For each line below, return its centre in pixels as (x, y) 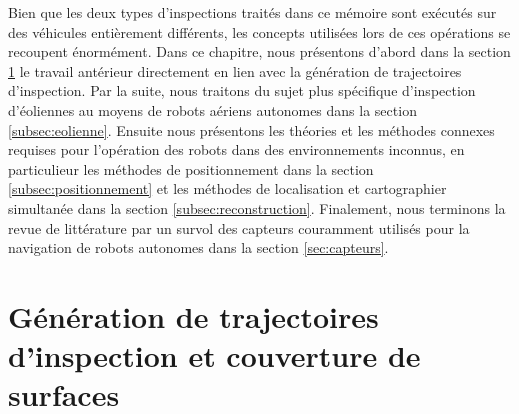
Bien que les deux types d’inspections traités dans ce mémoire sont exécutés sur (252, 12)
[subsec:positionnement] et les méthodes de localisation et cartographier (227, 188)
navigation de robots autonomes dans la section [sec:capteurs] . (198, 247)
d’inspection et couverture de (214, 355)
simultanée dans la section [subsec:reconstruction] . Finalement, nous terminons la (257, 207)
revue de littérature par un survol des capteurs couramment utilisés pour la (239, 227)
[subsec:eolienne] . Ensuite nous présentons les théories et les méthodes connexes (251, 129)
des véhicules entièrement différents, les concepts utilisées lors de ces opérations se (259, 31)
